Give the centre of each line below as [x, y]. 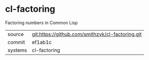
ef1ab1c [42, 42]
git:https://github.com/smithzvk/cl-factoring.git [87, 34]
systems [17, 50]
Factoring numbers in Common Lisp [41, 23]
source [16, 34]
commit [16, 42]
